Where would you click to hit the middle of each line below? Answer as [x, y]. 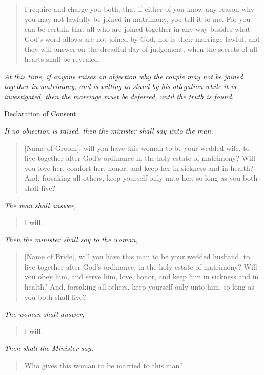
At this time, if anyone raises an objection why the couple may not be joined [124, 76]
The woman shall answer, [44, 314]
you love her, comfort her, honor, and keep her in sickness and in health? [139, 168]
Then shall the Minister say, [49, 348]
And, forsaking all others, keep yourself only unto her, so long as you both [141, 178]
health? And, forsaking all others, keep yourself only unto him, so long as [139, 287]
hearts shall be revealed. [62, 59]
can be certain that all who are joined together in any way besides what [137, 29]
